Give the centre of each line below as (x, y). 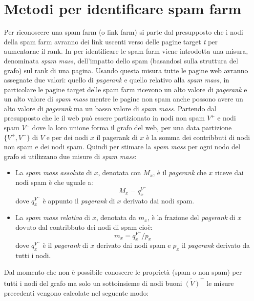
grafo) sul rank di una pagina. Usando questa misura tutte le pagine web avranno (126, 70)
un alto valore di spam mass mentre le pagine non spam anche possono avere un (124, 99)
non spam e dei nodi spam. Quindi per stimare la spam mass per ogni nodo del (122, 147)
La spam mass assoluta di (54, 172)
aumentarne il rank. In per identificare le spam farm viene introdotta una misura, (126, 51)
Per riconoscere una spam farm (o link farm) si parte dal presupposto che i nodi (124, 32)
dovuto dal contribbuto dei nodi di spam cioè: (84, 227)
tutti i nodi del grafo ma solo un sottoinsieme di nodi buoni (93, 283)
